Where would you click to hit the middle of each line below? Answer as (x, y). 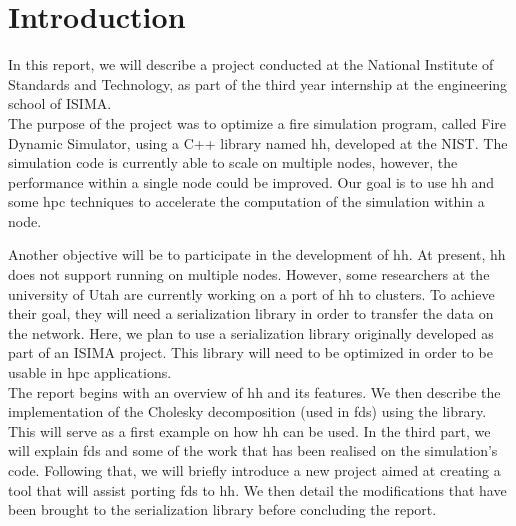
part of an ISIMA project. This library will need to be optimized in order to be (250, 352)
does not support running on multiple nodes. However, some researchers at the (249, 274)
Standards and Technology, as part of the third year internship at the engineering (258, 83)
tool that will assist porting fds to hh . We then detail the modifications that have (257, 489)
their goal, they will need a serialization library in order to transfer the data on (251, 313)
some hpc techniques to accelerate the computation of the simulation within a (246, 201)
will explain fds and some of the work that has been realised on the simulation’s (253, 450)
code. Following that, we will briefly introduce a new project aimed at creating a (254, 470)
